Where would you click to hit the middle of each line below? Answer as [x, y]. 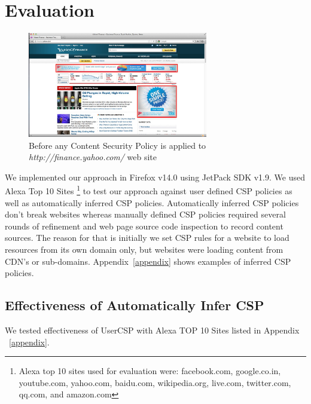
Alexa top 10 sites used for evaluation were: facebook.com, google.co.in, [150, 371]
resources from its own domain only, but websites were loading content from [144, 250]
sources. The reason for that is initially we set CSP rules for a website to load [147, 238]
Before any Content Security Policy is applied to [118, 145]
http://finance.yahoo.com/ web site [93, 157]
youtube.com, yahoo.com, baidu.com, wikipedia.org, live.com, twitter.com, [155, 382]
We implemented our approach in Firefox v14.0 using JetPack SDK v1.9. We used [155, 177]
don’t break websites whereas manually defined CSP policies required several [145, 214]
